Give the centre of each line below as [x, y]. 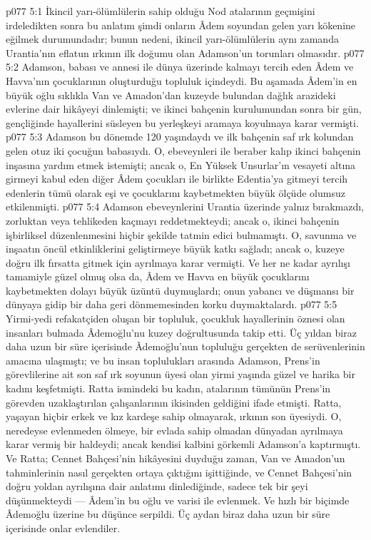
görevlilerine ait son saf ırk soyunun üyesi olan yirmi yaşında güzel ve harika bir [181, 374]
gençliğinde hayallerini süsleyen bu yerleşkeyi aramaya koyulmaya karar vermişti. [182, 122]
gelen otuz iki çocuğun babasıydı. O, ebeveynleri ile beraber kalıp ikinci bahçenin [183, 150]
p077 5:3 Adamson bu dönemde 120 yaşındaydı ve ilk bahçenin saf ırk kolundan [180, 137]
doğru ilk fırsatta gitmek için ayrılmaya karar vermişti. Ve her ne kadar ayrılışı [178, 262]
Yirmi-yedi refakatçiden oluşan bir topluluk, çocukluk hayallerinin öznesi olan [176, 319]
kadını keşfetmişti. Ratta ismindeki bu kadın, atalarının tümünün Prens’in [168, 388]
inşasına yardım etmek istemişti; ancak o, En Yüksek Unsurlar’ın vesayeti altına [181, 164]
